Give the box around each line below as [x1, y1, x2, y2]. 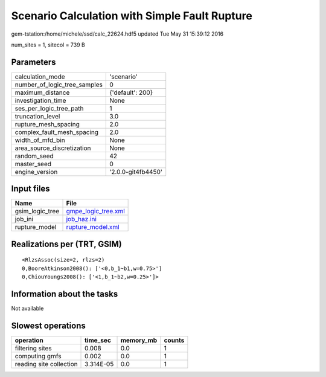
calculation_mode [14, 72, 66, 81]
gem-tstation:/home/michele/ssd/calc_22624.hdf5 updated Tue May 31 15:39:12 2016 [11, 30, 223, 37]
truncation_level [14, 112, 60, 120]
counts [164, 336, 185, 344]
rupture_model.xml [66, 223, 120, 231]
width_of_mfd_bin [14, 136, 66, 144]
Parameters [11, 57, 56, 67]
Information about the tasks [11, 289, 118, 299]
